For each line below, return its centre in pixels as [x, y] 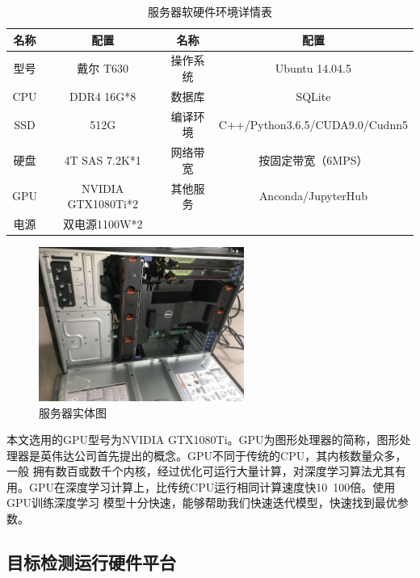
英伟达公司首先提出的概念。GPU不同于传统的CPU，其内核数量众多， [223, 455]
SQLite [313, 96]
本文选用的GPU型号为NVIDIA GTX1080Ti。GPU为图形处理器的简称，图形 [203, 440]
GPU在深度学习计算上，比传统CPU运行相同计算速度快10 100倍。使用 [212, 486]
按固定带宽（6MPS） [313, 159]
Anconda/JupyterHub [313, 196]
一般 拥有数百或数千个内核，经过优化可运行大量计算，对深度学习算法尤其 [201, 471]
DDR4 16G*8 [103, 96]
